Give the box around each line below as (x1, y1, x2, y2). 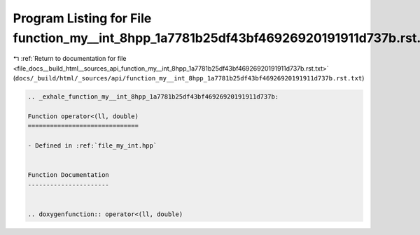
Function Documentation (27, 171, 110, 179)
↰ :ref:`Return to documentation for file (13, 55, 127, 63)
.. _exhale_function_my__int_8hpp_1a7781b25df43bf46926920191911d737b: (27, 93, 279, 101)
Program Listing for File (13, 10, 152, 26)
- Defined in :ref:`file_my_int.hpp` (27, 142, 157, 150)
